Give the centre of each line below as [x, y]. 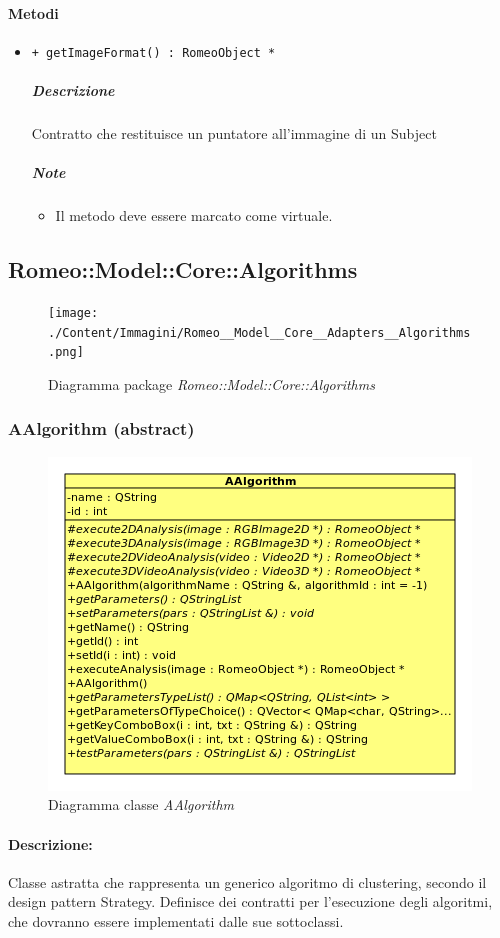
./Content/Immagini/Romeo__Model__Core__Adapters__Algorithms [259, 332]
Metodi [33, 12]
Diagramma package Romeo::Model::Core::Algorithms [211, 383]
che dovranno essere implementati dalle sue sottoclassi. [176, 920]
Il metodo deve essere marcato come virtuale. [194, 215]
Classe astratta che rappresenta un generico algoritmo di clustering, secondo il [247, 881]
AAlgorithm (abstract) [101, 428]
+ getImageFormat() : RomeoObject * [153, 52]
